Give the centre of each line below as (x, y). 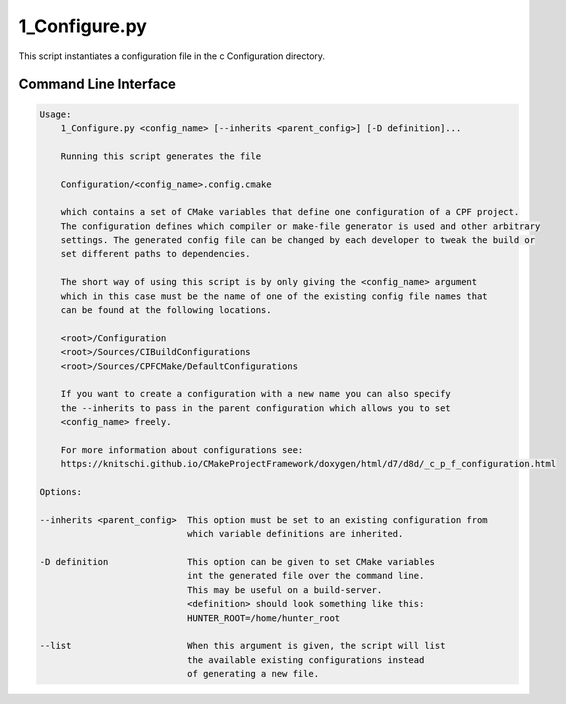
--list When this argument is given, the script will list (242, 646)
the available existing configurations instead (305, 659)
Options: (61, 492)
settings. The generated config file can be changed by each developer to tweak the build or (297, 240)
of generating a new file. (253, 674)
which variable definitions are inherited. (295, 534)
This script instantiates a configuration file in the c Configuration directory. (171, 56)
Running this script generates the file (161, 156)
